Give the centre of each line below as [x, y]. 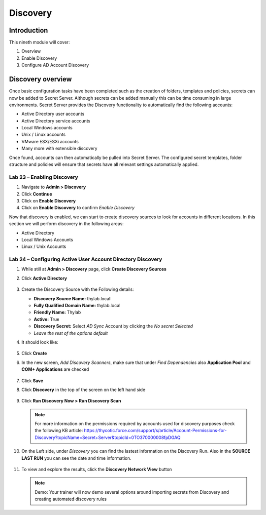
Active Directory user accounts [53, 114]
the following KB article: [59, 431]
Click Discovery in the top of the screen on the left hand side [83, 390]
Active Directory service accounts [56, 120]
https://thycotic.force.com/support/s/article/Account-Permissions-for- [155, 431]
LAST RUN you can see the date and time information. [76, 458]
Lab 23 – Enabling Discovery [44, 177]
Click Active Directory [44, 278]
